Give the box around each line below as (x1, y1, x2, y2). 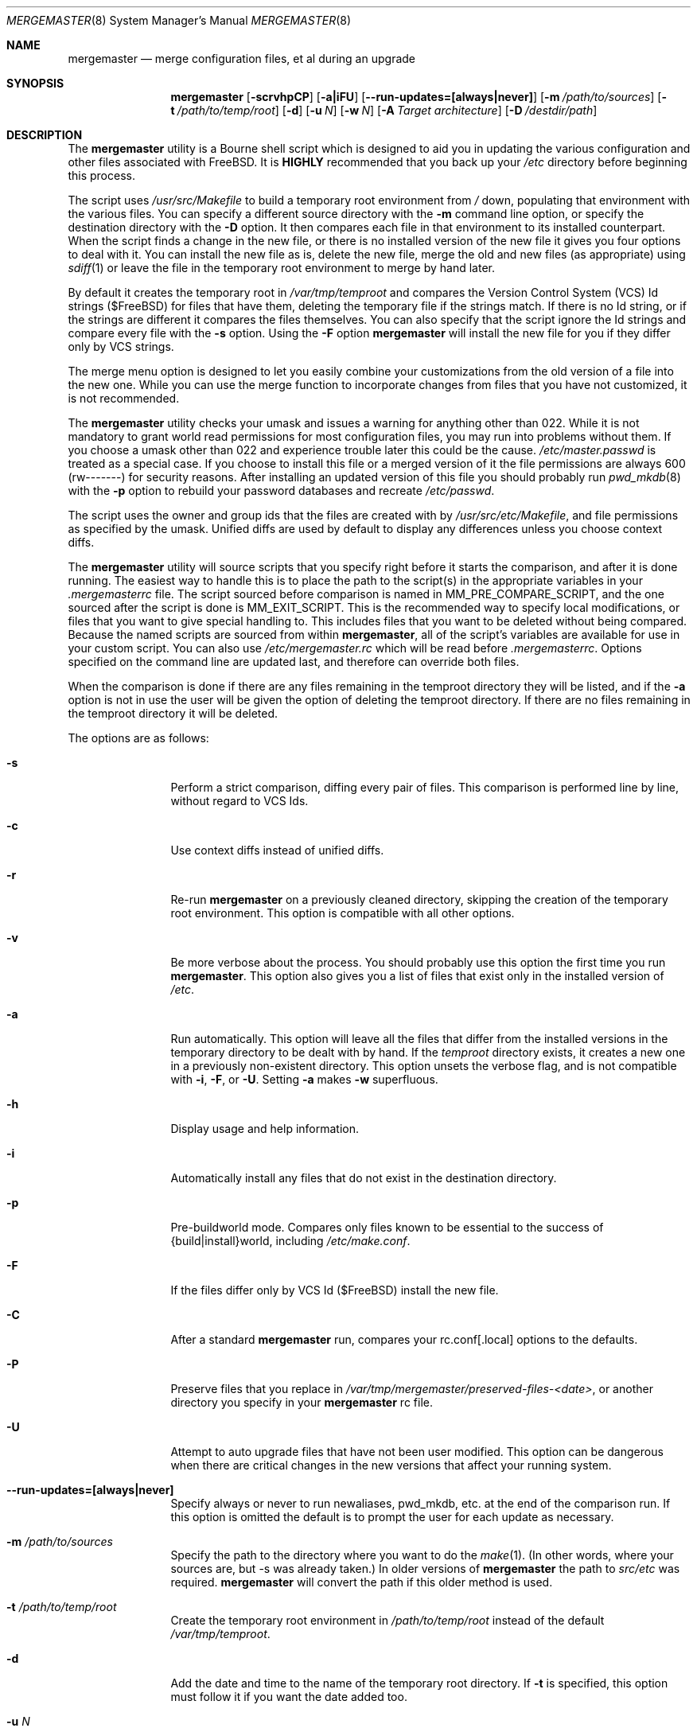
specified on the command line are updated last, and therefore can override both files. (68, 655, 520, 668)
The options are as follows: (68, 731, 209, 745)
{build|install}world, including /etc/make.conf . (170, 1234, 411, 1247)
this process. (68, 169, 135, 182)
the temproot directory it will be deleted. (68, 706, 278, 720)
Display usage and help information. (170, 1122, 360, 1135)
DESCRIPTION (6, 128, 83, 142)
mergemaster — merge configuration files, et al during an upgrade (68, 52, 415, 65)
